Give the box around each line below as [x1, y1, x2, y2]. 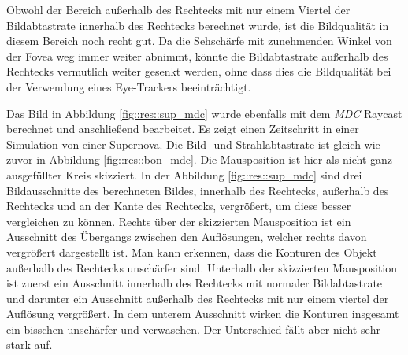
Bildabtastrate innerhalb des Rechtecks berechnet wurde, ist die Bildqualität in [6, 17, 389, 33]
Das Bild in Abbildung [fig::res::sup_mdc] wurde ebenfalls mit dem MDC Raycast [6, 105, 402, 121]
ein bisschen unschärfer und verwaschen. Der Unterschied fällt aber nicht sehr [6, 320, 380, 337]
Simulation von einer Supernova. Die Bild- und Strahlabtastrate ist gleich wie [6, 135, 380, 152]
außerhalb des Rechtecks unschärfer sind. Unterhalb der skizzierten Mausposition [6, 259, 398, 275]
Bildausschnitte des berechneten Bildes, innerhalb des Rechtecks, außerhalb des [6, 182, 389, 198]
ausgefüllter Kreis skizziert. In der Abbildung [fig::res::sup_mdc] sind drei [6, 166, 362, 183]
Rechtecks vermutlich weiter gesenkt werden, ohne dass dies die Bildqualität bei [6, 63, 391, 80]
